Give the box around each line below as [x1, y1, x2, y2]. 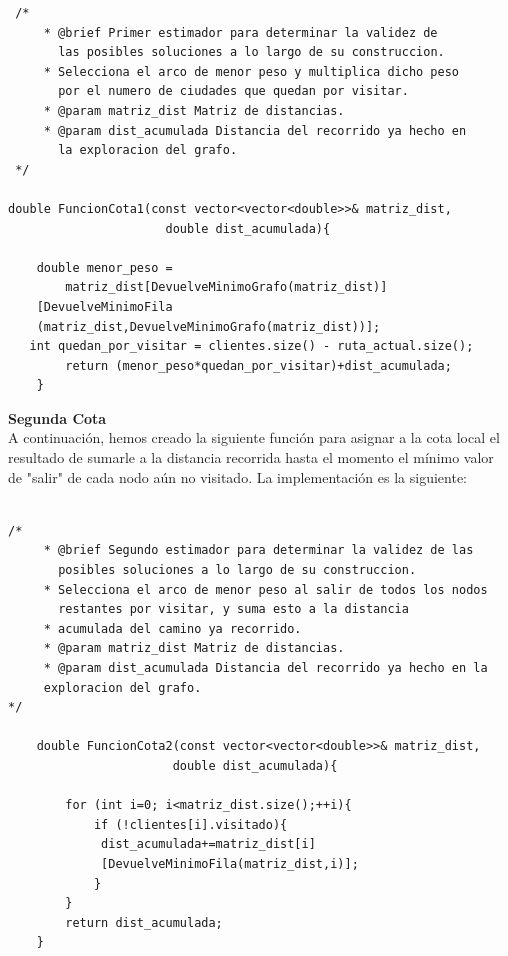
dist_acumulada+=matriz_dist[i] [101, 837, 316, 852]
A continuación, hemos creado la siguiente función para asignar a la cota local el [8, 427, 500, 448]
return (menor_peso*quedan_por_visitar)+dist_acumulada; [65, 358, 452, 373]
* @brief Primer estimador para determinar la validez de [43, 25, 438, 40]
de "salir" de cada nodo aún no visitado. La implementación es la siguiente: [8, 466, 468, 487]
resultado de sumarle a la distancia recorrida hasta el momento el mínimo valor [8, 447, 494, 468]
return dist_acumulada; [65, 915, 223, 930]
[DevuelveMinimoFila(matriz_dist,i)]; [101, 856, 359, 871]
